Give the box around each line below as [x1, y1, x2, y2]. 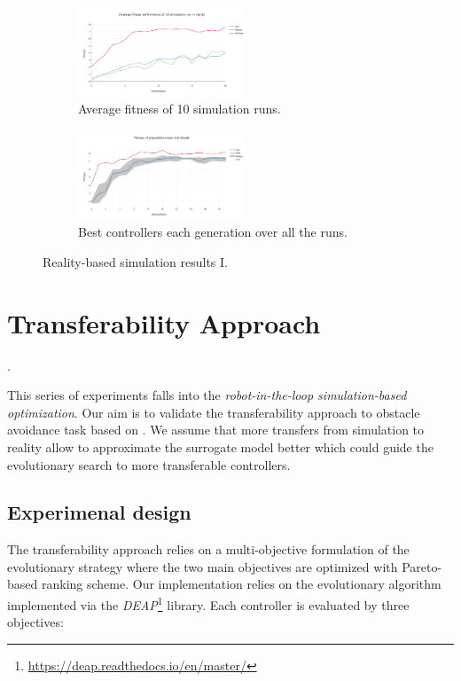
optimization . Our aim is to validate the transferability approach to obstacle [7, 403, 420, 421]
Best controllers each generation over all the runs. [78, 223, 348, 241]
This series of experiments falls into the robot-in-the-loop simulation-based [7, 386, 407, 404]
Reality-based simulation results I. [43, 252, 228, 270]
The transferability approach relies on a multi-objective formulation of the [7, 540, 410, 559]
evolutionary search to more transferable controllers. [7, 455, 291, 474]
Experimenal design [7, 498, 191, 526]
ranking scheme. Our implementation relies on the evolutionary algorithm [41, 575, 441, 593]
